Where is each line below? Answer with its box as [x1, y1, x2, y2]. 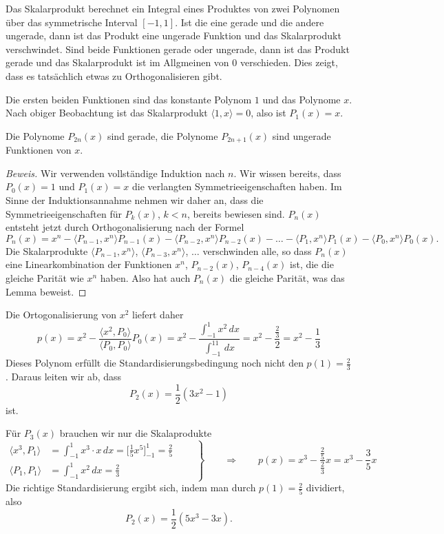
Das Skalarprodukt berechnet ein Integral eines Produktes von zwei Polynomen [6, 1, 340, 15]
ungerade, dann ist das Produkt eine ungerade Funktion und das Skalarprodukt [6, 28, 341, 43]
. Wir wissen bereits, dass [233, 165, 341, 180]
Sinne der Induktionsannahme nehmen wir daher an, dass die [6, 192, 264, 207]
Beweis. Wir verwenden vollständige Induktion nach [6, 165, 225, 180]
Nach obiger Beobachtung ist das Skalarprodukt [6, 105, 208, 120]
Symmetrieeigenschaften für [6, 206, 122, 220]
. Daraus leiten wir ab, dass [6, 369, 122, 384]
